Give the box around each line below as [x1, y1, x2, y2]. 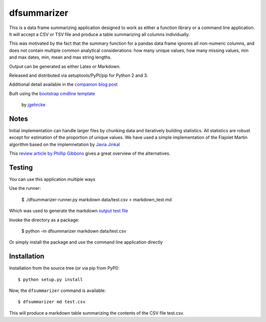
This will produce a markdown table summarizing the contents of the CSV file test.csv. [9, 310, 184, 316]
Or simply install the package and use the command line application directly [9, 239, 163, 245]
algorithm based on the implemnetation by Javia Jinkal [9, 141, 120, 147]
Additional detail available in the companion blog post [9, 81, 118, 87]
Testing [9, 163, 33, 172]
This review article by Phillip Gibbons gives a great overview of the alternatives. [9, 150, 171, 156]
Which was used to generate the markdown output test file [9, 208, 128, 214]
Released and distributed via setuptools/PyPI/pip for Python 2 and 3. [9, 72, 148, 78]
